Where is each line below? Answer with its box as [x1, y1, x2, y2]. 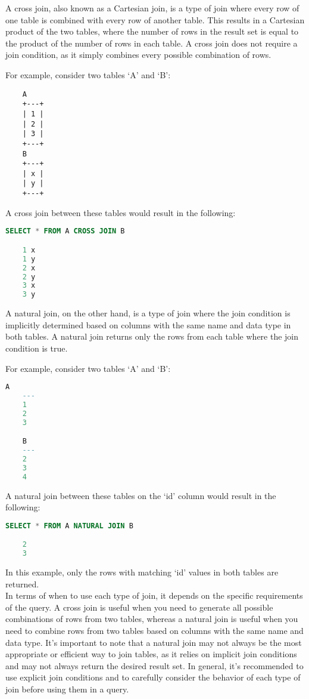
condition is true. [5, 341, 68, 354]
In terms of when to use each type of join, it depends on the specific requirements [5, 589, 303, 602]
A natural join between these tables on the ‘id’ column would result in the [5, 489, 276, 501]
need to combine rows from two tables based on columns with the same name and [5, 624, 304, 636]
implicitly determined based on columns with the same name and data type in [5, 318, 291, 331]
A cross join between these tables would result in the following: [5, 206, 236, 218]
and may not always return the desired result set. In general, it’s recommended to [5, 659, 304, 672]
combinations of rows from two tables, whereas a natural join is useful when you [5, 612, 298, 625]
